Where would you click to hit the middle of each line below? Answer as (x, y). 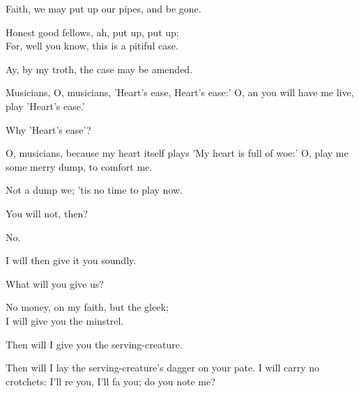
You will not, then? (47, 213)
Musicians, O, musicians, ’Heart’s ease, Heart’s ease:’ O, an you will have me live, (180, 92)
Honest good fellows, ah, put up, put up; (92, 32)
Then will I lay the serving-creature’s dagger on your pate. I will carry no (162, 368)
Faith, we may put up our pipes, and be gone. (104, 8)
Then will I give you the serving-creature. (94, 344)
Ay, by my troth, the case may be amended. (99, 69)
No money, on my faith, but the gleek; (87, 307)
